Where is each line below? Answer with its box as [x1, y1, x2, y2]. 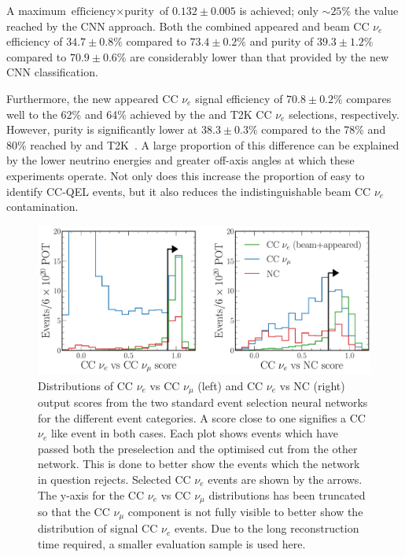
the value [354, 2, 399, 18]
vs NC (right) [279, 377, 345, 393]
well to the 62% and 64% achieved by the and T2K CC [6, 105, 272, 122]
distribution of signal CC [38, 520, 158, 537]
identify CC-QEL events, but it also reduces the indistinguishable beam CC [6, 183, 371, 199]
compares [346, 90, 392, 106]
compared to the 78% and [261, 121, 386, 138]
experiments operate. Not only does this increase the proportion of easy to [6, 167, 365, 183]
